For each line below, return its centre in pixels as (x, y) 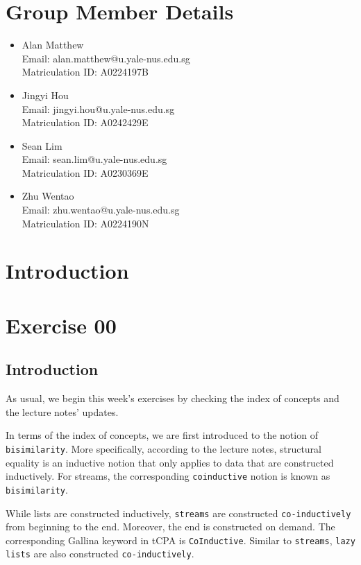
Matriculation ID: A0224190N (85, 223)
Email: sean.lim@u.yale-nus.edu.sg (94, 159)
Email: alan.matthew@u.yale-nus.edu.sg (106, 58)
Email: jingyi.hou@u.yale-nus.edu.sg (98, 108)
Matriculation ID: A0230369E (85, 172)
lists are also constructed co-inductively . (100, 554)
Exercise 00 (61, 325)
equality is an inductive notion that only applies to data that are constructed (170, 462)
